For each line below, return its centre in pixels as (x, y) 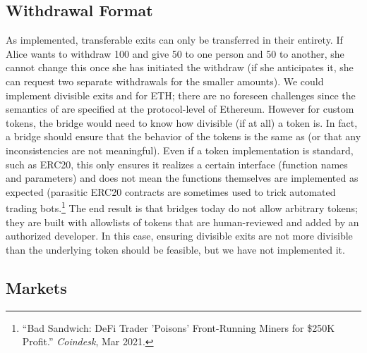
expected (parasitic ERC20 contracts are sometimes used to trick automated (171, 191)
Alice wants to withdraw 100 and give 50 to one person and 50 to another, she (175, 53)
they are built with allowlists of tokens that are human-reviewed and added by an (182, 222)
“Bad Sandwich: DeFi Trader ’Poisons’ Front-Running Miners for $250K (179, 327)
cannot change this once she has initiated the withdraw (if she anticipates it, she (180, 67)
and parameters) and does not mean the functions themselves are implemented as (182, 178)
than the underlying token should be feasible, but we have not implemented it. (175, 249)
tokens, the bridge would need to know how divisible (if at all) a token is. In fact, (182, 122)
